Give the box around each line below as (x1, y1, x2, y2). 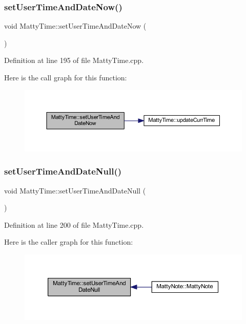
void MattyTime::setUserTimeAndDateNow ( (4, 20, 147, 31)
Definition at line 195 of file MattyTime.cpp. (4, 55, 144, 66)
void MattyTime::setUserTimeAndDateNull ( (4, 185, 146, 196)
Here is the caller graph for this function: (4, 236, 133, 247)
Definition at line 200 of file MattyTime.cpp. (4, 219, 144, 230)
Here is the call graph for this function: (4, 72, 127, 82)
